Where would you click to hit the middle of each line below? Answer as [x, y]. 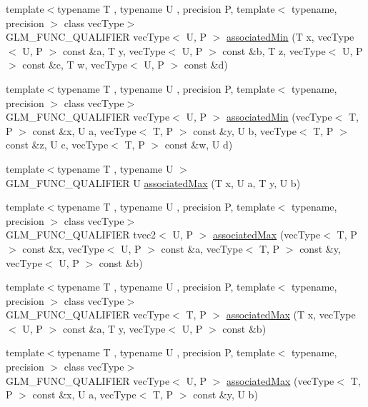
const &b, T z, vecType [274, 50]
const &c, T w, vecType [75, 65]
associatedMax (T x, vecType [291, 315]
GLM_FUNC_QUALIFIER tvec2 [81, 235]
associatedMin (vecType [279, 117]
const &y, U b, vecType [245, 130]
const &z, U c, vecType [57, 145]
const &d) [206, 65]
